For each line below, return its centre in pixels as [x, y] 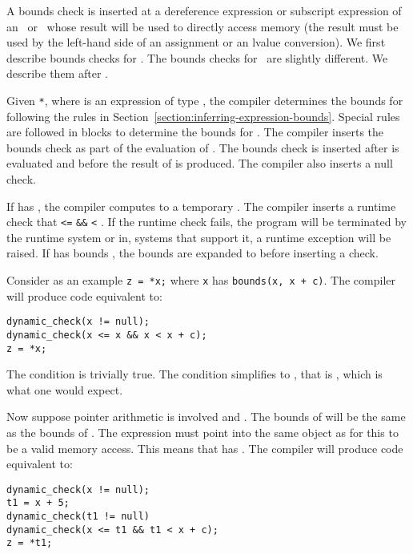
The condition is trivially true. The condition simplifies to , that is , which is [194, 374]
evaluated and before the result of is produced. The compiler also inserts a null [200, 163]
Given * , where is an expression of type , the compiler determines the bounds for [205, 100]
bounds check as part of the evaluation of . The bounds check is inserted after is [203, 147]
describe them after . [57, 73]
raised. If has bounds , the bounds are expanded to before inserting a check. [192, 253]
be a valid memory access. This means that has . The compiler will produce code [205, 448]
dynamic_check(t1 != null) [78, 517]
